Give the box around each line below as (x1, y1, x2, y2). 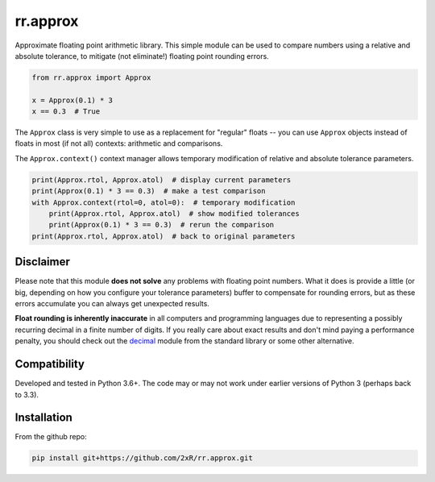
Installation (14, 411, 72, 425)
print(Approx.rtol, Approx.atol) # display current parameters (31, 175, 292, 185)
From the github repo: (14, 432, 88, 442)
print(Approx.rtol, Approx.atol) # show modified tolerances (48, 210, 300, 218)
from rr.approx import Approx (31, 73, 151, 82)
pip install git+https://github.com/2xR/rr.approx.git (31, 454, 253, 463)
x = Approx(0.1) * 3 (31, 95, 113, 105)
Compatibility (14, 357, 85, 371)
